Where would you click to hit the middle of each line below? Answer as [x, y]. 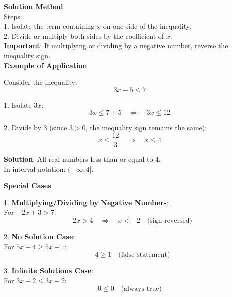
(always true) [141, 289]
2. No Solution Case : [40, 236]
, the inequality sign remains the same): [146, 128]
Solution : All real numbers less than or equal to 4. [82, 159]
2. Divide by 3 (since [36, 128]
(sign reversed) [169, 221]
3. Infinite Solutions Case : [49, 271]
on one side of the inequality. [147, 26]
